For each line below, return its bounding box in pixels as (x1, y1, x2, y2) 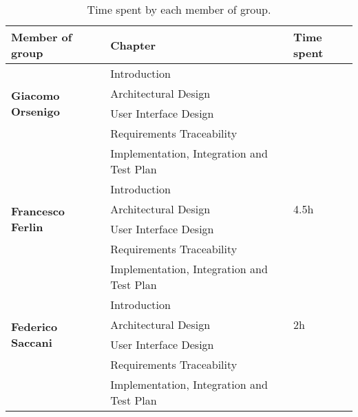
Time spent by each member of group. (87, 1, 271, 17)
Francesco (11, 203, 65, 219)
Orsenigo (11, 103, 60, 119)
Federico (11, 319, 58, 334)
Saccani (11, 334, 52, 350)
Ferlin (11, 219, 43, 235)
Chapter (110, 36, 156, 53)
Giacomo (11, 87, 60, 103)
